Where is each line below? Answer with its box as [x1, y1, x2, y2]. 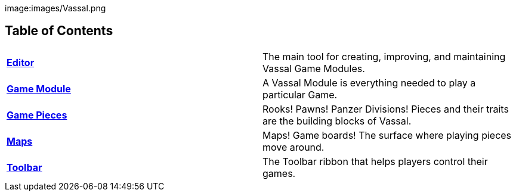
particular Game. [262, 88, 338, 101]
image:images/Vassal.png [5, 3, 106, 13]
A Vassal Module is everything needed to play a [262, 76, 476, 89]
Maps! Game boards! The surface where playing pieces [262, 129, 512, 141]
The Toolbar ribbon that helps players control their [262, 155, 488, 167]
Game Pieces [7, 108, 67, 121]
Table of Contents [5, 23, 113, 39]
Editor [7, 56, 35, 69]
